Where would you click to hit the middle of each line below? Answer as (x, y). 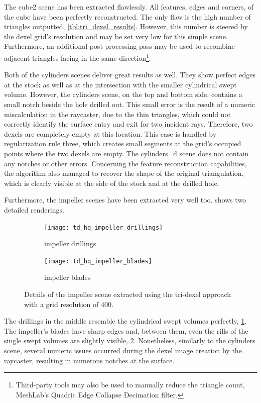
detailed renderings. (34, 209)
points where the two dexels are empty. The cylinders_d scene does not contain (126, 153)
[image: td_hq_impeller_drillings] (104, 227)
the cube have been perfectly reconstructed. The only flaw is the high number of (127, 16)
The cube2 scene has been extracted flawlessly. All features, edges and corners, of (129, 7)
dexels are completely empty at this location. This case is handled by (110, 133)
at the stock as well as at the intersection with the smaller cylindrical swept (120, 84)
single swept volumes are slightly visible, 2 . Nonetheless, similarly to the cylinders (130, 340)
